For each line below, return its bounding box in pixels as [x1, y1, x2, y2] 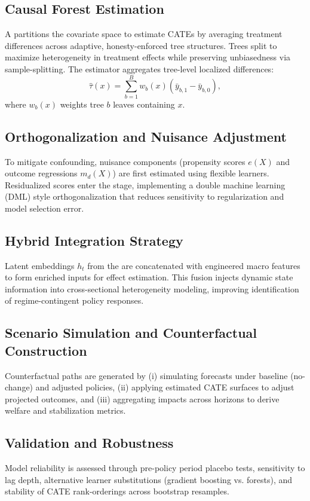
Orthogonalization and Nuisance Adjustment [5, 127, 287, 145]
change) [5, 381, 33, 393]
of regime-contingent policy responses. [5, 294, 144, 307]
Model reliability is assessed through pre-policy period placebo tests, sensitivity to [5, 462, 305, 474]
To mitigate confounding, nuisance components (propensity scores [5, 155, 245, 167]
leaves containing [113, 97, 175, 110]
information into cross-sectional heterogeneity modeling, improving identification [5, 282, 299, 295]
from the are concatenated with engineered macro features [87, 259, 300, 271]
